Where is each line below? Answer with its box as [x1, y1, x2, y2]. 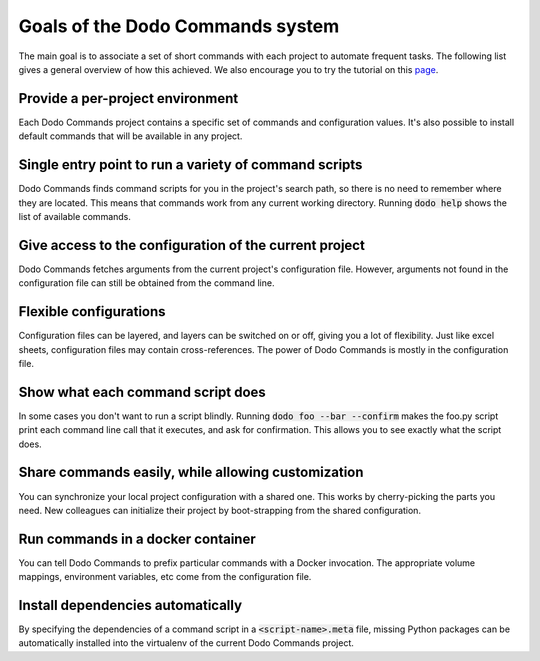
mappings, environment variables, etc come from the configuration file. [18, 571, 312, 583]
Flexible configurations [18, 303, 166, 320]
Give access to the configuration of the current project [18, 236, 365, 254]
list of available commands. [18, 210, 132, 222]
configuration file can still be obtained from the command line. [18, 277, 275, 289]
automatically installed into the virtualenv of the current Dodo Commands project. [18, 637, 355, 649]
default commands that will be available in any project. [18, 130, 243, 142]
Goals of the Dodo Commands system [18, 15, 340, 37]
